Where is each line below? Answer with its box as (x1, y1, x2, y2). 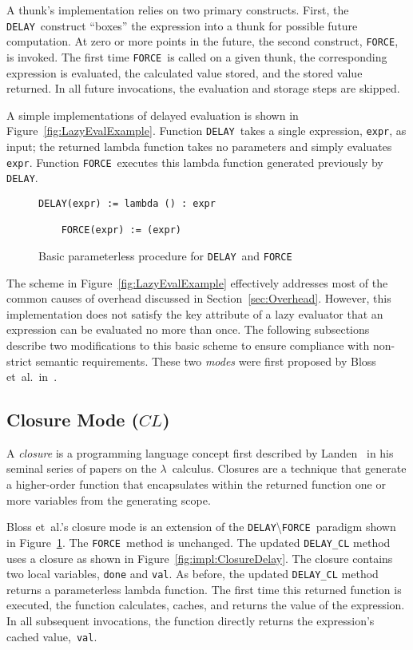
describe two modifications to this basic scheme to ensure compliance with (6, 336, 370, 353)
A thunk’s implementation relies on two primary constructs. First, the (6, 2, 349, 18)
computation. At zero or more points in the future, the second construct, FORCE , (6, 33, 399, 50)
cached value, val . (6, 628, 97, 644)
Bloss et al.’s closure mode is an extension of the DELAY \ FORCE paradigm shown (6, 518, 396, 535)
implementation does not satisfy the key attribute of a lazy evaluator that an (6, 305, 383, 322)
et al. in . (6, 368, 58, 385)
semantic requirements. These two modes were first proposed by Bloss (35, 352, 376, 369)
